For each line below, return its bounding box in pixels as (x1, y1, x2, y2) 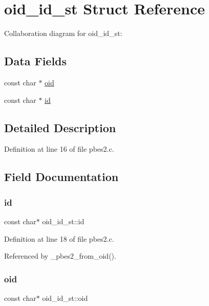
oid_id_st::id (42, 215, 85, 226)
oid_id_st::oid (42, 292, 88, 303)
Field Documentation (4, 169, 119, 185)
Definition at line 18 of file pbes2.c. (4, 233, 114, 244)
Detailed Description (4, 119, 116, 135)
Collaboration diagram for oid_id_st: (4, 28, 122, 39)
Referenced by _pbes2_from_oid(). (4, 250, 116, 261)
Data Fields (4, 53, 67, 69)
